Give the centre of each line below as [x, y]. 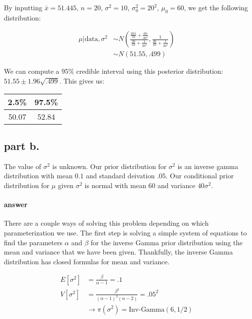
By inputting [23, 7]
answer [16, 204]
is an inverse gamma [208, 166]
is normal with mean [115, 185]
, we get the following [216, 7]
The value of [23, 166]
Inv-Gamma [147, 309]
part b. [22, 146]
